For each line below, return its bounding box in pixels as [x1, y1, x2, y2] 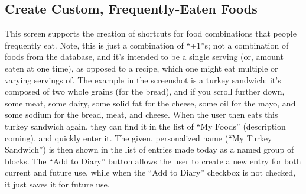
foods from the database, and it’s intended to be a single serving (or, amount [5, 50, 284, 63]
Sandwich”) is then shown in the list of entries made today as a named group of [5, 143, 294, 156]
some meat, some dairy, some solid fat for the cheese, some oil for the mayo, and [5, 96, 296, 109]
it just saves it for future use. [5, 177, 110, 190]
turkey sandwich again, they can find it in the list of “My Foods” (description [5, 119, 286, 132]
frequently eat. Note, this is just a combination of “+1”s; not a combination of [5, 38, 289, 51]
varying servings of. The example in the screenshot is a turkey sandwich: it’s [5, 73, 281, 86]
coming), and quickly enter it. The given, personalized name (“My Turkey [5, 131, 272, 144]
